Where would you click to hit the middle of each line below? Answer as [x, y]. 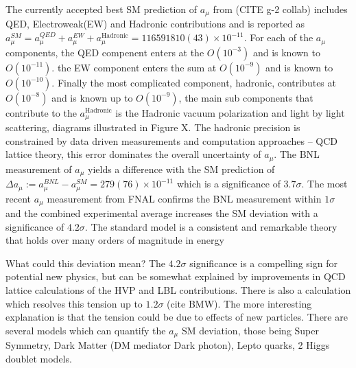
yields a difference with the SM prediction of [181, 169]
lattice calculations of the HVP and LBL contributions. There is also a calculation [178, 289]
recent [18, 198]
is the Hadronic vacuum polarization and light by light [230, 112]
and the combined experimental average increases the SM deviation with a [162, 212]
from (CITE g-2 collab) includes [280, 9]
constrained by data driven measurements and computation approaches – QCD [172, 140]
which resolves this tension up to [74, 303]
